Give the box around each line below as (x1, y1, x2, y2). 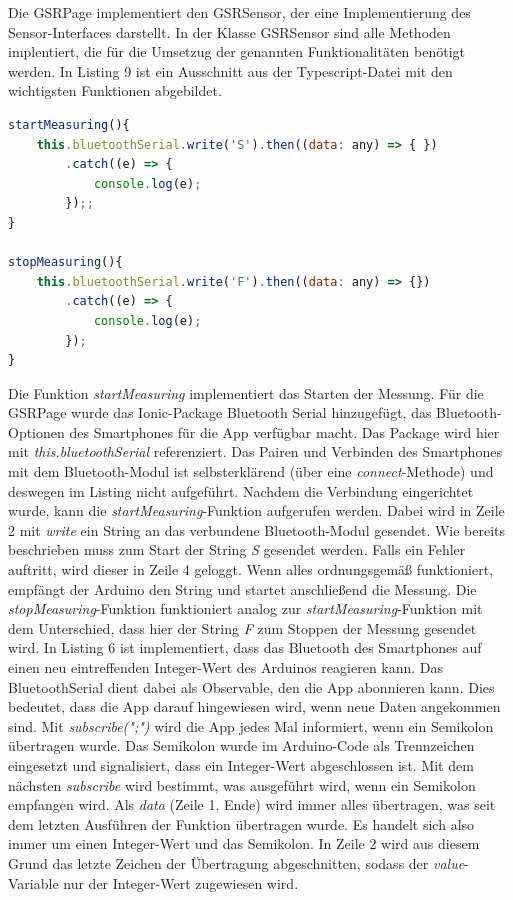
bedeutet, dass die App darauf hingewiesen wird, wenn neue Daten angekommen (8, 696, 501, 717)
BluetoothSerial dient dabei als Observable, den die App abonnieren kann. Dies (8, 676, 495, 697)
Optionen (8, 421, 65, 442)
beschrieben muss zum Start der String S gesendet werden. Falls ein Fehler (8, 539, 466, 560)
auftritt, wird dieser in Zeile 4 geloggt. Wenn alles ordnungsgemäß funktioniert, (8, 559, 494, 580)
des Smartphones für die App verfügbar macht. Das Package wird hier (69, 421, 500, 442)
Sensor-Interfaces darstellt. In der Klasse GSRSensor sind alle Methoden (8, 21, 451, 42)
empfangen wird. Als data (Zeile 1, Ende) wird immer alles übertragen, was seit (8, 794, 496, 815)
